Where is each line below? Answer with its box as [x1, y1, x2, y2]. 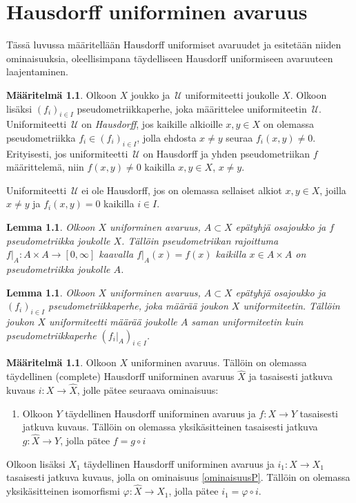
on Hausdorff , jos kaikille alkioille [81, 117, 223, 131]
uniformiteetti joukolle [185, 87, 279, 102]
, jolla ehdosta [137, 130, 197, 144]
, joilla [319, 182, 346, 197]
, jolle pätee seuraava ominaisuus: [77, 383, 219, 397]
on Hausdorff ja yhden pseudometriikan [143, 146, 310, 160]
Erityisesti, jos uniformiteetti [6, 146, 128, 160]
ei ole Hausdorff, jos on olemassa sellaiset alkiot [81, 182, 282, 197]
